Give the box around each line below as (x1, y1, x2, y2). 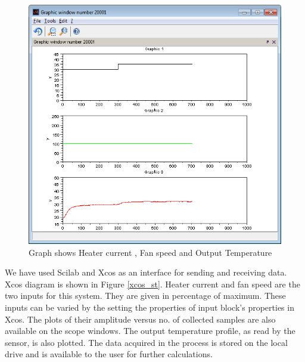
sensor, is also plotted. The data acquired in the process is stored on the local (5, 336, 288, 348)
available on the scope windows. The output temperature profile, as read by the (5, 324, 295, 337)
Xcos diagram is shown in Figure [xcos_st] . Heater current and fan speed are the (5, 277, 300, 290)
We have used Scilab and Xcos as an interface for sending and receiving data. (5, 266, 287, 279)
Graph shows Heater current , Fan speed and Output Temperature (29, 246, 272, 258)
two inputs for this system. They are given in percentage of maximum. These (5, 289, 286, 302)
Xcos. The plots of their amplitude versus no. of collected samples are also (5, 313, 276, 325)
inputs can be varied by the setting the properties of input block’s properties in (5, 301, 294, 313)
